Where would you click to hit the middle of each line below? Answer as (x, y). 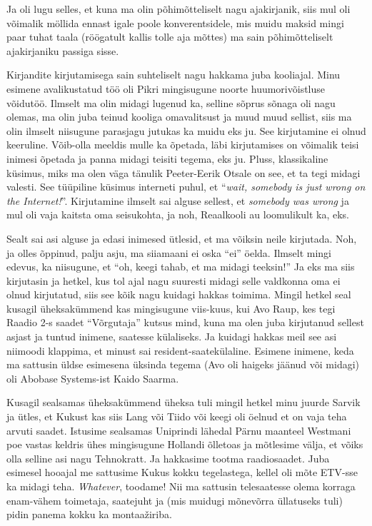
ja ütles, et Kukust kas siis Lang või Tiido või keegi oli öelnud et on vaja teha (177, 416)
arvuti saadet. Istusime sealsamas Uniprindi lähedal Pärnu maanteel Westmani (179, 430)
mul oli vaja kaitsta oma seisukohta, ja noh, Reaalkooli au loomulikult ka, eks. (178, 214)
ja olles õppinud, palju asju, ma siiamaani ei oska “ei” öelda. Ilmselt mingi (169, 252)
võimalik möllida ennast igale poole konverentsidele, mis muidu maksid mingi (175, 22)
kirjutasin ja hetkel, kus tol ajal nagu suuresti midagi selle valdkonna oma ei (174, 280)
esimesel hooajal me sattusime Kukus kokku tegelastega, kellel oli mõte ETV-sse (182, 472)
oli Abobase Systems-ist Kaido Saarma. (93, 378)
